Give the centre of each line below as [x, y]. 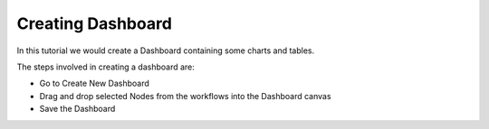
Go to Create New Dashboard [94, 83]
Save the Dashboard [77, 109]
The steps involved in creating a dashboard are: [105, 67]
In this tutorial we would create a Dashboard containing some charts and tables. [166, 51]
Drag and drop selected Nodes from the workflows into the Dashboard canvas [185, 96]
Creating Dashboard [94, 23]
